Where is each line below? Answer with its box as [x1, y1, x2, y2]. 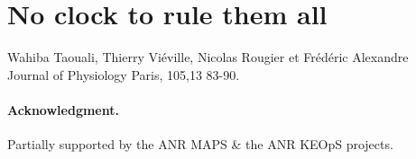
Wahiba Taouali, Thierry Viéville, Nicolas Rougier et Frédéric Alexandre [7, 48, 409, 66]
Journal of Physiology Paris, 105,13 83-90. [7, 65, 240, 84]
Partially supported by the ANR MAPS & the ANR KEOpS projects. [7, 135, 393, 154]
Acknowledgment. [7, 100, 119, 119]
